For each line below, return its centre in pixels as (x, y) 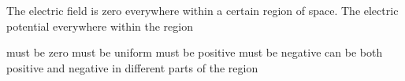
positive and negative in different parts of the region (132, 67)
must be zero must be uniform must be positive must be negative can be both (195, 52)
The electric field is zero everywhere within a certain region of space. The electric (202, 10)
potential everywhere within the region (100, 26)
